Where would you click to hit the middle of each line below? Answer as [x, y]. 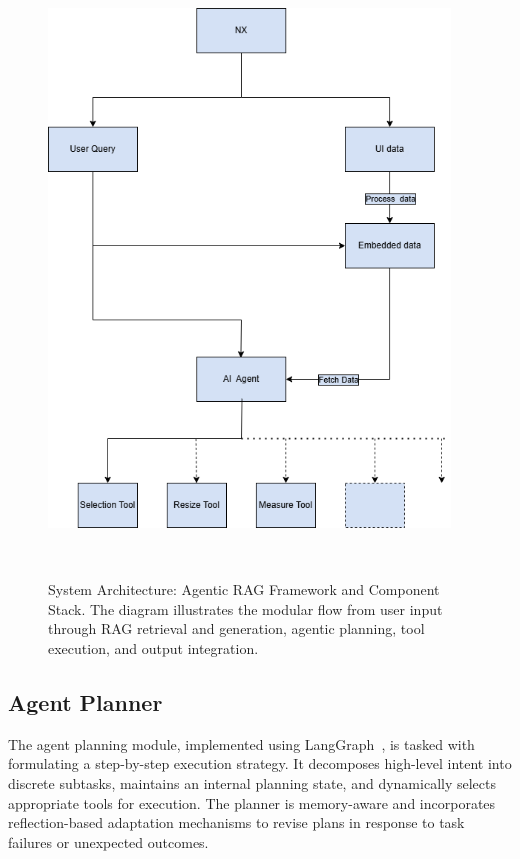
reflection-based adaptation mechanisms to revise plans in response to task [236, 822]
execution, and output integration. [153, 647]
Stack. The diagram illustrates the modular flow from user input [245, 608]
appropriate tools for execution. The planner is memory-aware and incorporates [252, 802]
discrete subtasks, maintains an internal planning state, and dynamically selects [252, 782]
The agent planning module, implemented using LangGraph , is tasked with [241, 743]
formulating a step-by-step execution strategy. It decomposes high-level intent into [260, 763]
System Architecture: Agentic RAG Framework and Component [244, 589]
